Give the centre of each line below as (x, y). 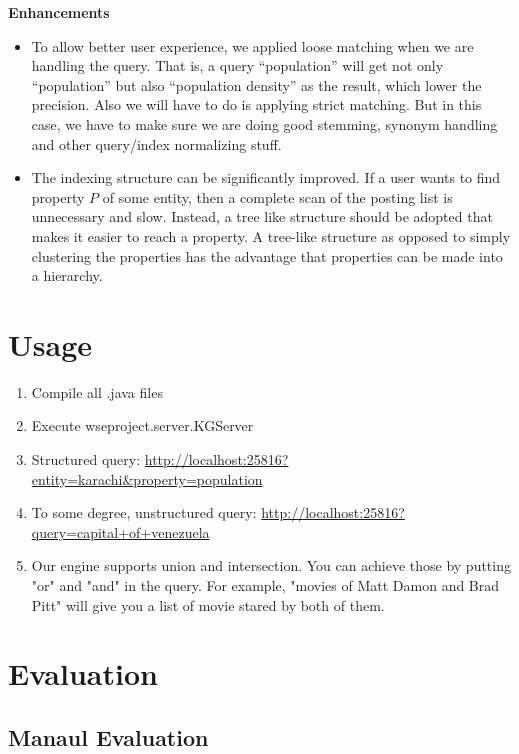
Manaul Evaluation (108, 736)
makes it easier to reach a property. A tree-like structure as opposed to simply (271, 235)
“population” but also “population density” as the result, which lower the (256, 84)
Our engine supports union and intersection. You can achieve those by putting (271, 565)
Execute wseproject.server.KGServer (142, 425)
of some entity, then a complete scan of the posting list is (277, 196)
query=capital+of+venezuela (120, 531)
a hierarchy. (67, 275)
